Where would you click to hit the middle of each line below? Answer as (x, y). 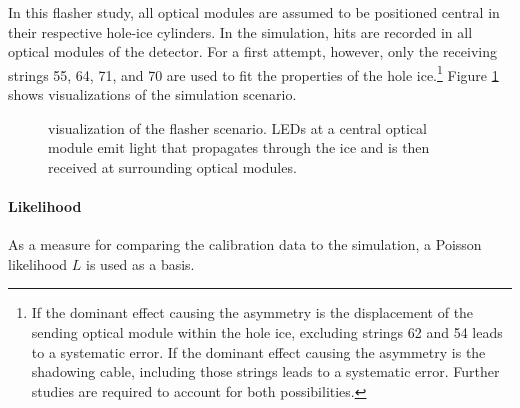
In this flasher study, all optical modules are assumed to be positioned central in (254, 12)
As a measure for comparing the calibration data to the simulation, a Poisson (245, 244)
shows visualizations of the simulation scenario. (152, 94)
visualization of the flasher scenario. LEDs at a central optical (238, 127)
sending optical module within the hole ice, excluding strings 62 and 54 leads (267, 331)
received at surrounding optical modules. (172, 166)
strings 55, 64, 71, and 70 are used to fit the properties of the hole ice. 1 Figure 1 (253, 73)
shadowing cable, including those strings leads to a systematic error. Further (265, 371)
